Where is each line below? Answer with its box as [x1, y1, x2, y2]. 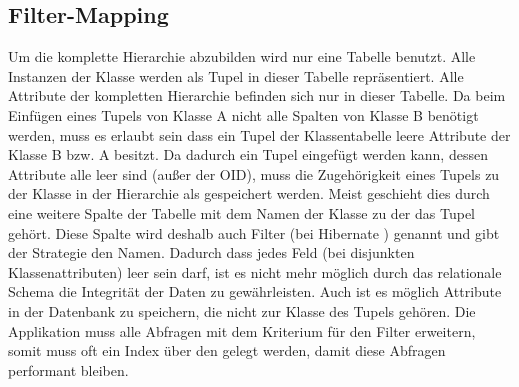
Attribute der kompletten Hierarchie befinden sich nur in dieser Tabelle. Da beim [8, 85, 506, 106]
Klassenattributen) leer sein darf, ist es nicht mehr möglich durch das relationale [8, 261, 502, 282]
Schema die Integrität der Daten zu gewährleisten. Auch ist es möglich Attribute [8, 281, 502, 302]
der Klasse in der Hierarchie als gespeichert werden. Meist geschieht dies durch [8, 183, 490, 204]
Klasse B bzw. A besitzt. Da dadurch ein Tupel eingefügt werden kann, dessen [8, 144, 488, 165]
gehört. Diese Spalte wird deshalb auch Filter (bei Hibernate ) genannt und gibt [8, 222, 500, 243]
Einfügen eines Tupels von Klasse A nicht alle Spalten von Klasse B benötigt [8, 104, 479, 125]
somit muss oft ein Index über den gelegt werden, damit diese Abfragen [8, 340, 446, 361]
